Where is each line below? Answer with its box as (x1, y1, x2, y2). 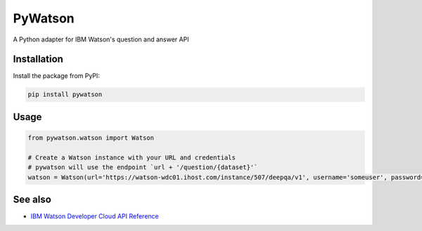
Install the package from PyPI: (13, 72, 100, 80)
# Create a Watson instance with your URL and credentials (27, 153, 236, 161)
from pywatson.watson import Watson (27, 134, 155, 142)
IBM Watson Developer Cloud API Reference (30, 212, 159, 220)
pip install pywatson (27, 91, 103, 98)
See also (13, 194, 52, 205)
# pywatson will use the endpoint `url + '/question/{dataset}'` (27, 164, 258, 171)
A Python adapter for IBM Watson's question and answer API (13, 35, 189, 44)
